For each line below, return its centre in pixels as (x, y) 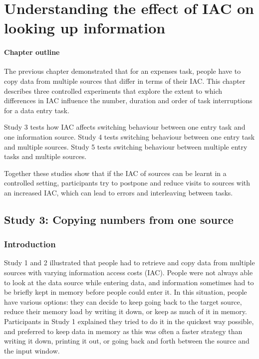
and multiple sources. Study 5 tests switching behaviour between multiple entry (126, 146)
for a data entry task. (37, 110)
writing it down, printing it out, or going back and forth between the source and (127, 341)
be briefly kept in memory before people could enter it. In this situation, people (126, 292)
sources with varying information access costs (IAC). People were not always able (129, 272)
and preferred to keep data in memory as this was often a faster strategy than (123, 331)
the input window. (32, 350)
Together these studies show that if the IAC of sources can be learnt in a (115, 173)
